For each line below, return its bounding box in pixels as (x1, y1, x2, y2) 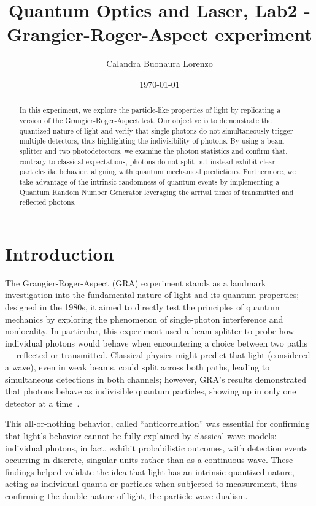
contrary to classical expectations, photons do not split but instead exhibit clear (19, 156, 276, 166)
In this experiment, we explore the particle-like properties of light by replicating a (19, 105, 281, 115)
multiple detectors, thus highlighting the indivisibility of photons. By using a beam (19, 136, 285, 146)
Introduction (5, 240, 114, 266)
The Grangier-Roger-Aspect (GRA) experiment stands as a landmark (5, 276, 266, 289)
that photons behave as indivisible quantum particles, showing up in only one (5, 385, 296, 397)
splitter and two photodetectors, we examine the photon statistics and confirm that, (19, 145, 288, 156)
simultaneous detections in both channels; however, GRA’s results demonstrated (5, 372, 307, 385)
